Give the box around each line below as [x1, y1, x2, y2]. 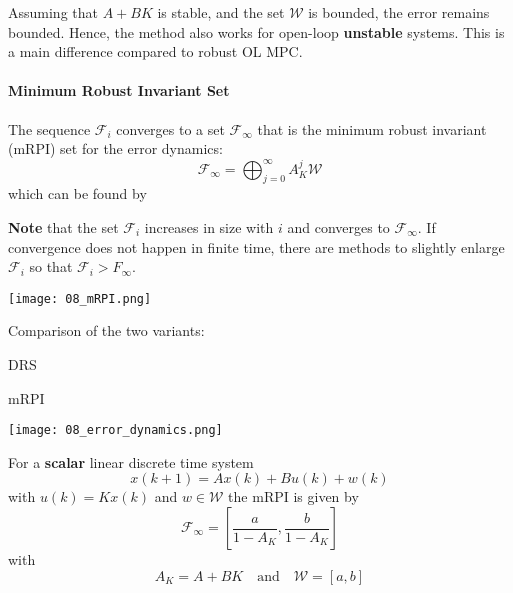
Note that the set [8, 216, 119, 237]
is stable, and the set [157, 2, 285, 22]
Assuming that [8, 2, 98, 22]
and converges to [287, 216, 390, 237]
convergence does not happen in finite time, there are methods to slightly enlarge [8, 236, 505, 257]
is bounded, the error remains [308, 2, 490, 22]
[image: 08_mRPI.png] [8, 291, 152, 306]
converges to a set [116, 118, 225, 139]
